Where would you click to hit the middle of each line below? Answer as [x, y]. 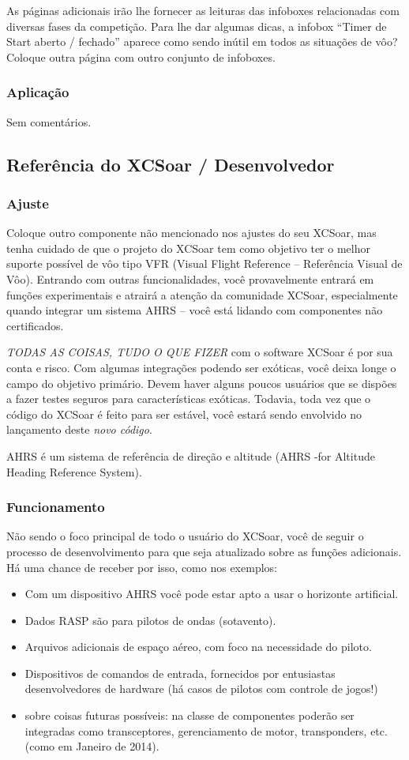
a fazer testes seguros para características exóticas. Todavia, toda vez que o [189, 399]
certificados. [35, 325]
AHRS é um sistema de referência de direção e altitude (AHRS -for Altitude [191, 455]
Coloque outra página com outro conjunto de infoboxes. [141, 56]
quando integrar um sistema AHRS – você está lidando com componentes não [195, 310]
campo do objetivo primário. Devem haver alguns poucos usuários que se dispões [202, 383]
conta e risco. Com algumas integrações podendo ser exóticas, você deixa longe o [201, 367]
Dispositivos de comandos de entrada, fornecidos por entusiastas [180, 673]
